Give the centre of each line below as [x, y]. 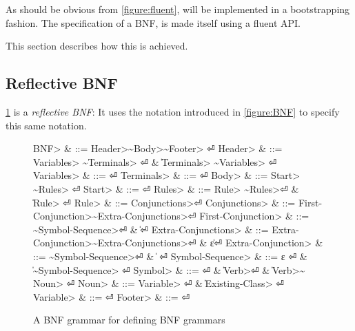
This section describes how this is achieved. [97, 46]
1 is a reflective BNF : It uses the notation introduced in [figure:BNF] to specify [173, 111]
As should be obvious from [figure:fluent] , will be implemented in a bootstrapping [178, 9]
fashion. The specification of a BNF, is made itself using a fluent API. [153, 22]
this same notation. [46, 125]
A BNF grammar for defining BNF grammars [129, 320]
